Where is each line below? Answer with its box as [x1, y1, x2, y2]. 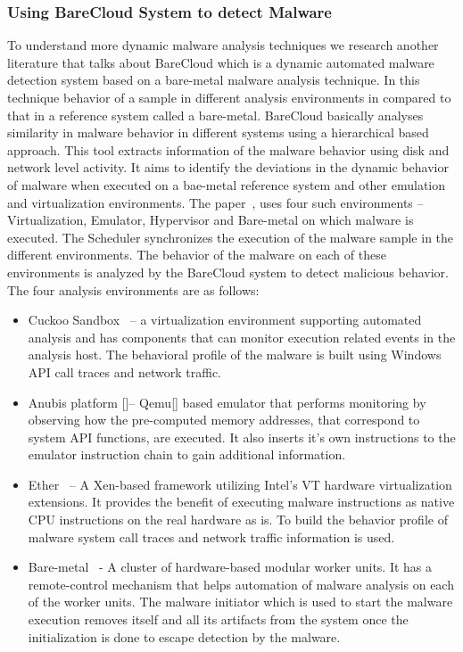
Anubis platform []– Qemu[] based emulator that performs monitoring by [28, 392, 426, 411]
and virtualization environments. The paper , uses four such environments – [7, 193, 424, 211]
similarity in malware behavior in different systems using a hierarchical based [7, 123, 429, 142]
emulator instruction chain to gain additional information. [28, 445, 346, 464]
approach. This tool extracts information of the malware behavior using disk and [7, 140, 450, 159]
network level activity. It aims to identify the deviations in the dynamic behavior [7, 158, 449, 177]
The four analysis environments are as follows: [7, 280, 260, 299]
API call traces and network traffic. [28, 362, 221, 381]
